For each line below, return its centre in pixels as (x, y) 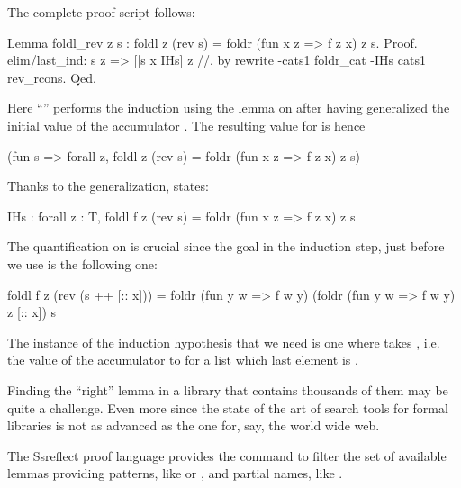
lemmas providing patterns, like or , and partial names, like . (175, 473)
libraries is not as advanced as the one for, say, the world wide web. (194, 425)
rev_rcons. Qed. (52, 77)
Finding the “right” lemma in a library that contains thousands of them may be (228, 389)
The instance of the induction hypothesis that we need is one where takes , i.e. (224, 342)
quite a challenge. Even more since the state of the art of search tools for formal (228, 407)
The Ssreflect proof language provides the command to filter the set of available (227, 455)
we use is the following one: (82, 263)
